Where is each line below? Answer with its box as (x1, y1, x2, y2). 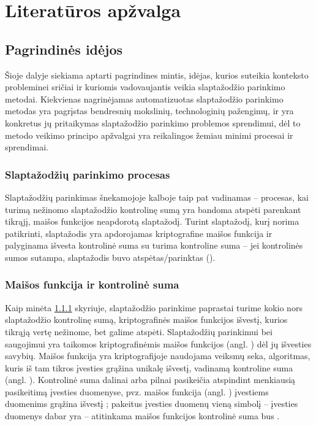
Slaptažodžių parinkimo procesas (5, 166, 170, 182)
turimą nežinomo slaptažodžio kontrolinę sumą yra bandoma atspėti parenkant (5, 203, 301, 215)
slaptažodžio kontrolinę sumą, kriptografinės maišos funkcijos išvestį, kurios (5, 313, 288, 326)
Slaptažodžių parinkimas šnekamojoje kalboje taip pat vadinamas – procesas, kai (5, 190, 309, 203)
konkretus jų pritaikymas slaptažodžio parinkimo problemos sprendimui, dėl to (5, 116, 301, 129)
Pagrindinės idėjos (5, 39, 123, 58)
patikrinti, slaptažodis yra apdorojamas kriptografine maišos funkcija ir (5, 227, 273, 239)
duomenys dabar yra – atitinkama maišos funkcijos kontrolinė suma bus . (5, 409, 280, 422)
